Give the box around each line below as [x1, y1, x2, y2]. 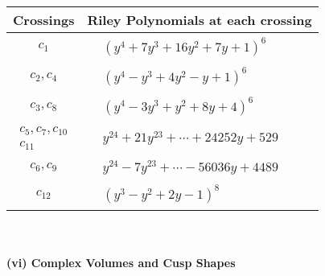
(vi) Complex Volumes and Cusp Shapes [6, 254, 236, 271]
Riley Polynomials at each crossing [87, 10, 312, 29]
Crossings [13, 10, 75, 29]
